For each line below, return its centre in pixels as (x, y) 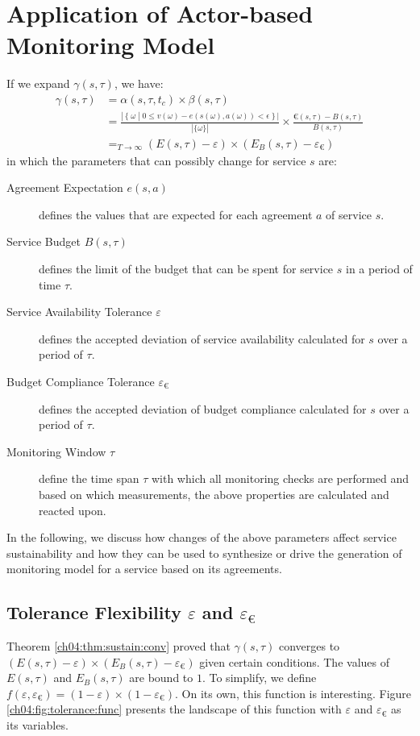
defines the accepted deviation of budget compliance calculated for (203, 408)
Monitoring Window (56, 451)
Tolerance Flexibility (94, 612)
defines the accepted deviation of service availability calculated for (202, 338)
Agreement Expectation (65, 187)
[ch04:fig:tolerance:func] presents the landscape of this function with (174, 709)
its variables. (37, 725)
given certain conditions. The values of (294, 661)
